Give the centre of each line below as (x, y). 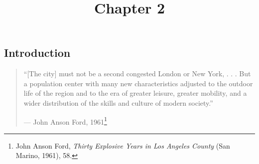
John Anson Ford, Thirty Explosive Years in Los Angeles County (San (123, 145)
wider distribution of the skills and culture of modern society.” (118, 102)
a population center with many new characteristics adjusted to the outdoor (138, 83)
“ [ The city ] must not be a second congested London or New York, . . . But (137, 74)
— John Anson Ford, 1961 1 (65, 121)
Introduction (37, 53)
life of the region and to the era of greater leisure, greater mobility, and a (135, 93)
